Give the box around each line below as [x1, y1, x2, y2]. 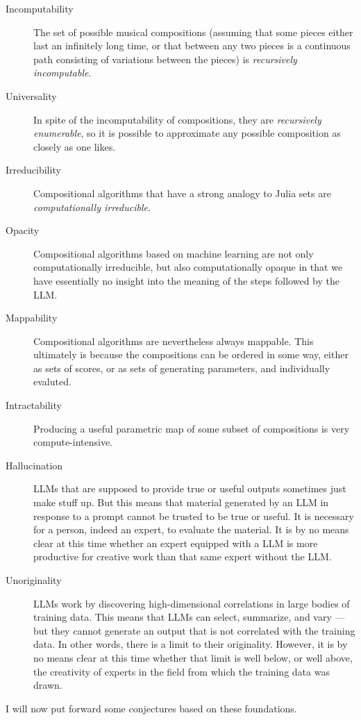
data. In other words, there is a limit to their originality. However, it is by [33, 637, 348, 651]
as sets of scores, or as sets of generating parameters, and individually [33, 360, 330, 375]
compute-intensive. [33, 435, 113, 449]
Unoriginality [6, 573, 62, 587]
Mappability [6, 310, 58, 325]
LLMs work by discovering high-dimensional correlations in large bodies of [33, 596, 350, 610]
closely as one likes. [33, 139, 116, 153]
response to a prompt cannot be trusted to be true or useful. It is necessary [33, 508, 354, 523]
